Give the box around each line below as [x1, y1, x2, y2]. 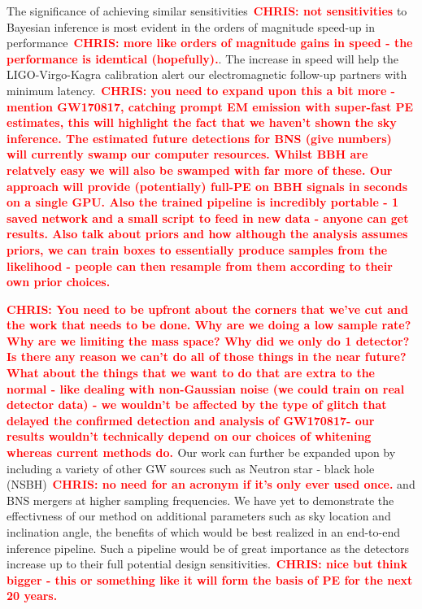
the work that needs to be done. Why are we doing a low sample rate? [7, 316, 411, 333]
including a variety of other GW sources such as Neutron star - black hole [7, 459, 375, 476]
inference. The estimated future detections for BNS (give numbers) [7, 129, 392, 146]
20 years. [7, 587, 58, 604]
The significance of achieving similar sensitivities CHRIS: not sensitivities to [7, 2, 407, 19]
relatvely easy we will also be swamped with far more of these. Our [7, 161, 393, 178]
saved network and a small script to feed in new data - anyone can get [7, 209, 409, 226]
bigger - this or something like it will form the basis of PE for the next [7, 571, 413, 588]
